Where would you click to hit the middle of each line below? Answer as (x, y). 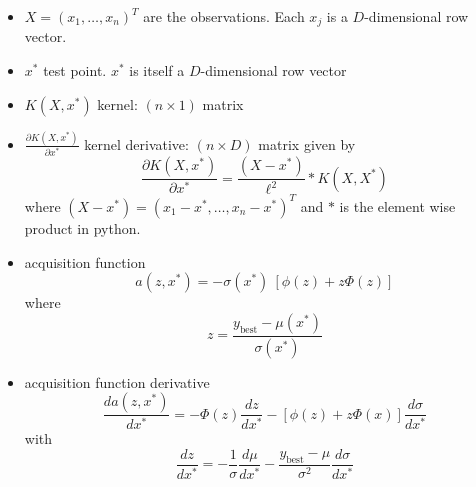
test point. (75, 70)
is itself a (157, 70)
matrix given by (307, 143)
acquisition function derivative (117, 381)
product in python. (82, 227)
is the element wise (397, 205)
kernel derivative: (136, 143)
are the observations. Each (224, 16)
